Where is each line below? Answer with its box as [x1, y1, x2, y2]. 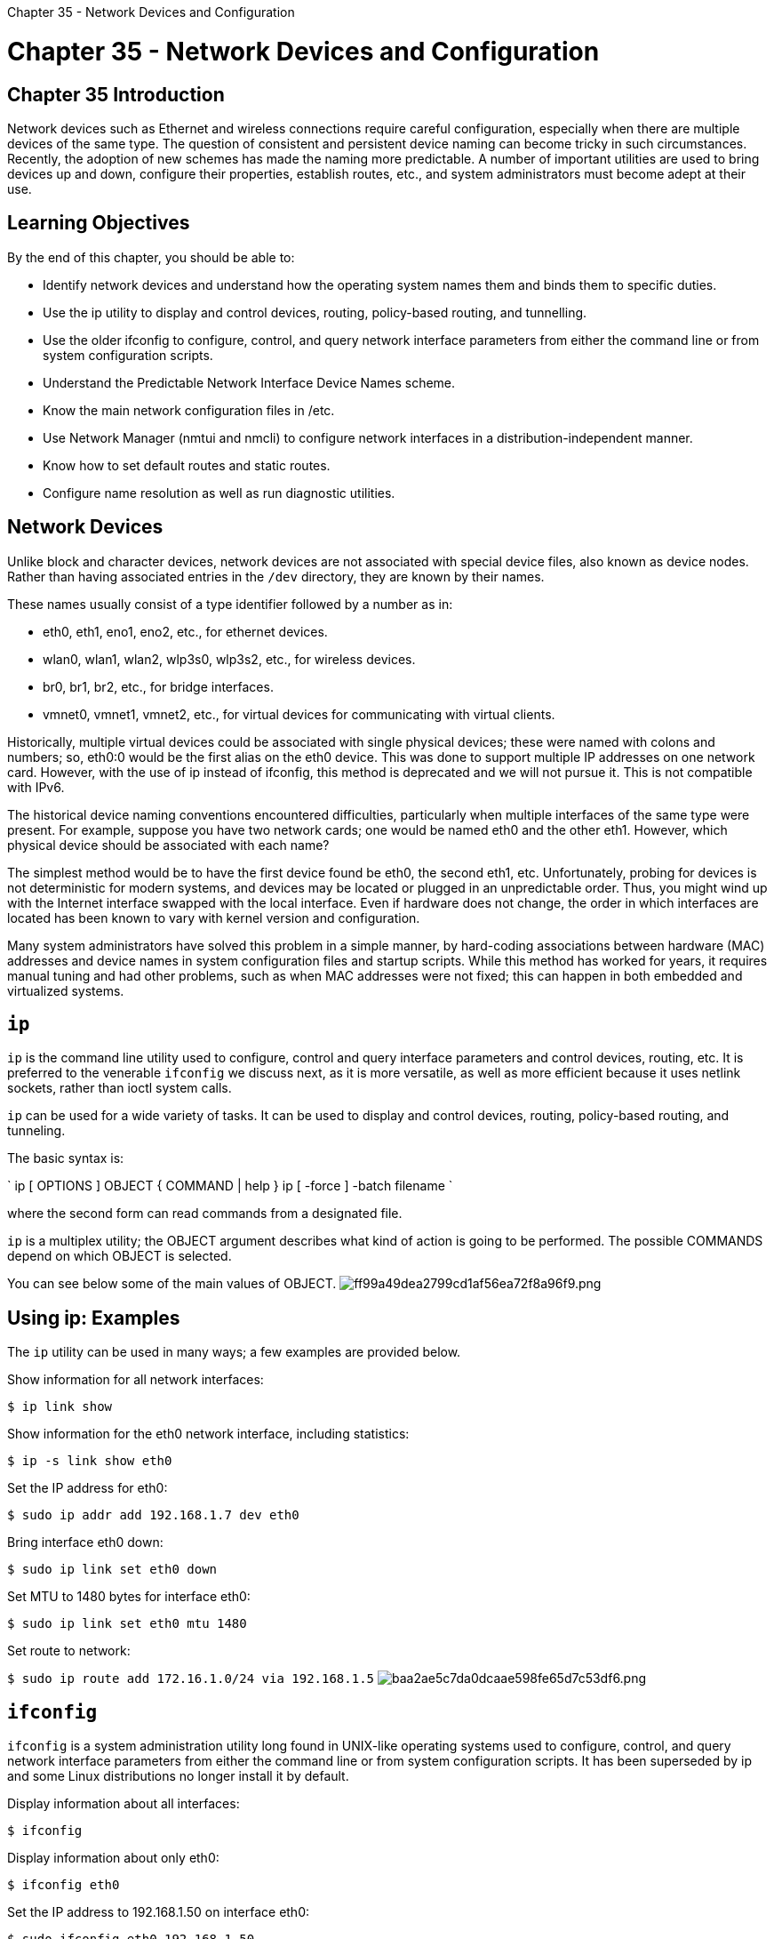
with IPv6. [7, 779, 65, 795]
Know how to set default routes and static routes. [43, 457, 331, 473]
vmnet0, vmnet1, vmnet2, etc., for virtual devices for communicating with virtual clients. [43, 706, 555, 722]
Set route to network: [7, 1643, 131, 1659]
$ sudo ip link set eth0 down [7, 1562, 218, 1577]
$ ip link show [7, 1399, 113, 1414]
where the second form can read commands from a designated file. [7, 1206, 403, 1222]
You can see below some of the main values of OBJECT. [7, 1276, 337, 1292]
